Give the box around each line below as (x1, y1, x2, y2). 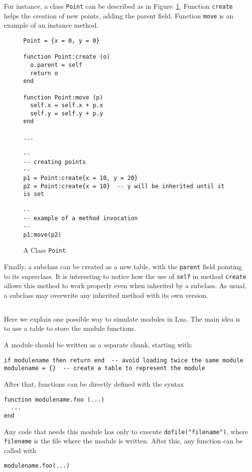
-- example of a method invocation (23, 215, 138, 222)
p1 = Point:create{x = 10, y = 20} (23, 175, 138, 182)
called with (4, 445, 36, 455)
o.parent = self (30, 61, 82, 68)
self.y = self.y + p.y (30, 110, 103, 117)
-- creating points (23, 158, 86, 165)
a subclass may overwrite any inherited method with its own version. (4, 290, 208, 300)
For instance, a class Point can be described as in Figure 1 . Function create (4, 1, 233, 11)
